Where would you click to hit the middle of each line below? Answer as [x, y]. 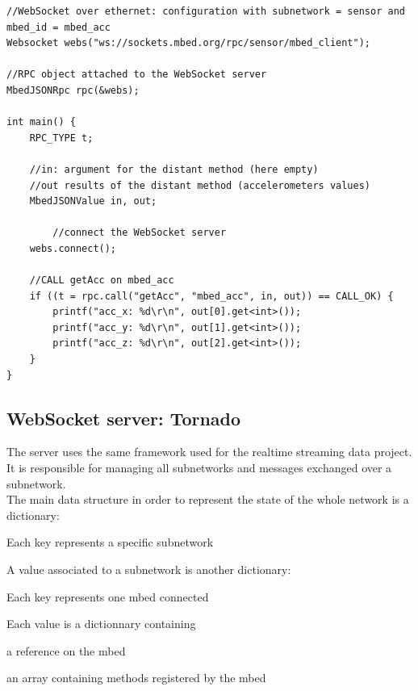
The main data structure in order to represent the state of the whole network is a [208, 499]
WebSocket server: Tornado [124, 418]
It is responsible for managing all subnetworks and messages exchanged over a [199, 468]
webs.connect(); [73, 248]
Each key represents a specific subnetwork [110, 542]
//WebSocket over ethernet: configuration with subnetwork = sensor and [206, 11]
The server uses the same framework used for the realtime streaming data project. [209, 452]
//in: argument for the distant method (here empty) [174, 169]
